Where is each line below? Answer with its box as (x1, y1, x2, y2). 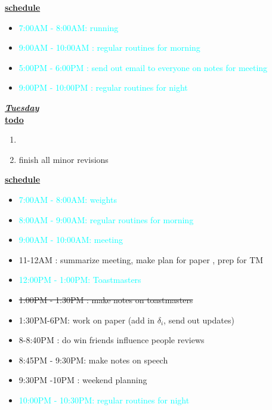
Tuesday (5, 101, 39, 113)
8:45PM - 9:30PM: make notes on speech (18, 353, 168, 366)
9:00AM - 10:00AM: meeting (18, 233, 123, 246)
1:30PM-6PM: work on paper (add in (18, 313, 155, 326)
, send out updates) (163, 313, 234, 326)
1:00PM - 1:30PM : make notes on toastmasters (18, 293, 193, 306)
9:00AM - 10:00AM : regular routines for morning (18, 41, 200, 54)
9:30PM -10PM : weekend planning (18, 374, 147, 386)
